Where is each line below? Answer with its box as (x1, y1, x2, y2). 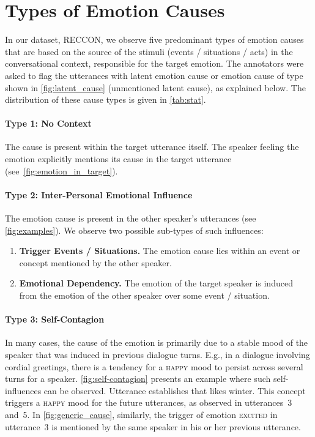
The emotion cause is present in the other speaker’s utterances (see (5, 212, 256, 225)
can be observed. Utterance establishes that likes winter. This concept (43, 384, 306, 397)
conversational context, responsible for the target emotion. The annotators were (5, 57, 304, 70)
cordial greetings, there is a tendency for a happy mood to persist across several (5, 360, 303, 373)
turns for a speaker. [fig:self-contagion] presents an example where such (5, 372, 271, 385)
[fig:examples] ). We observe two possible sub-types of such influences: (5, 223, 264, 236)
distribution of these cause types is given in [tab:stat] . (5, 93, 206, 106)
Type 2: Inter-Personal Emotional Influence (5, 188, 193, 201)
